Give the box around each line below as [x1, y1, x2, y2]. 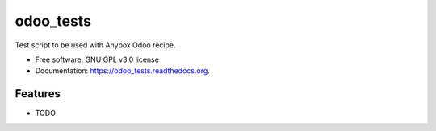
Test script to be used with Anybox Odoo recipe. [15, 40, 176, 50]
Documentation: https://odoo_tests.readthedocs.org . [35, 66, 210, 76]
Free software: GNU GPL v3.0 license [35, 55, 159, 64]
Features [15, 87, 61, 100]
